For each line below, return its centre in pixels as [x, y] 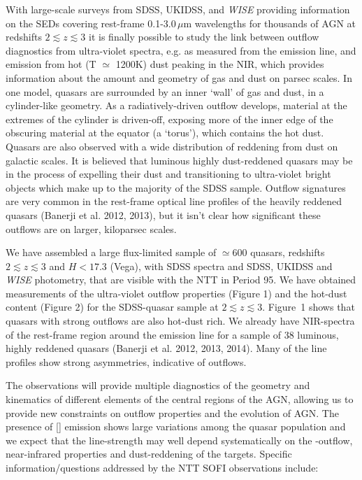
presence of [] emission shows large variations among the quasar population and [176, 426]
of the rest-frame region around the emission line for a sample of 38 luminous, [172, 334]
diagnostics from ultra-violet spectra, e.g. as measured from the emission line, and [181, 50]
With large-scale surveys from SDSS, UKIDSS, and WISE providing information [178, 9]
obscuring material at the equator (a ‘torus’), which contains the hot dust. [165, 133]
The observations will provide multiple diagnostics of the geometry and [158, 385]
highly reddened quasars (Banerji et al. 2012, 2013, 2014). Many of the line [166, 348]
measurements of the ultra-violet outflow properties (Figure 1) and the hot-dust [176, 293]
